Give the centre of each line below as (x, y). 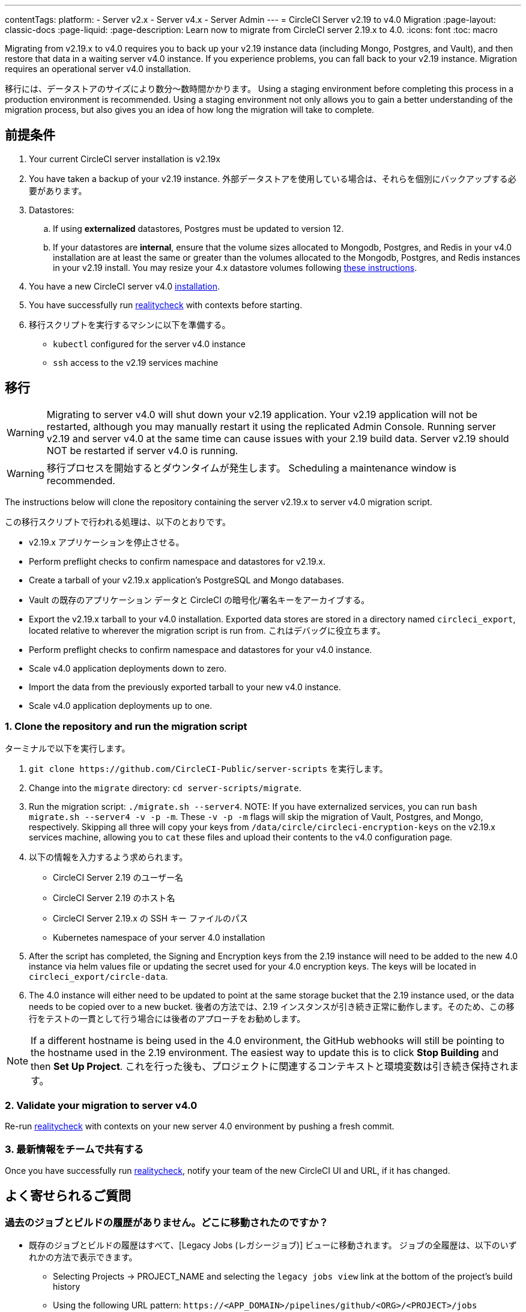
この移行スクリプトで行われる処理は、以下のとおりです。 (118, 521)
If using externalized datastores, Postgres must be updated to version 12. (198, 228)
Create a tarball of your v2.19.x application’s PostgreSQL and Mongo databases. (186, 580)
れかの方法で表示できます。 (83, 1257)
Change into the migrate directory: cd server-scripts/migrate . (165, 788)
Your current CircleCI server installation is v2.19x (125, 159)
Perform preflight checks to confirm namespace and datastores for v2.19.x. (177, 561)
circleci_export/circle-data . (98, 977)
